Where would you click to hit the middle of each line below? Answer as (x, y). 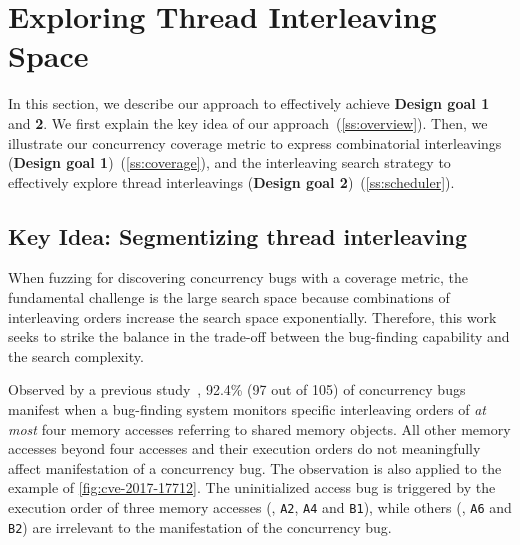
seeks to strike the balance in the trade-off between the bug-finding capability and (259, 336)
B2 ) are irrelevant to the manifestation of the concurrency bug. (200, 526)
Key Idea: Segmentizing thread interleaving (238, 235)
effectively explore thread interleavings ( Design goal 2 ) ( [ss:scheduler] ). (231, 181)
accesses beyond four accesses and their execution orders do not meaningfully (244, 448)
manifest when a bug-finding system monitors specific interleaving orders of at (247, 409)
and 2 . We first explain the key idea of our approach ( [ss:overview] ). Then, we (248, 122)
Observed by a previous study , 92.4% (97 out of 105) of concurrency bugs (237, 389)
